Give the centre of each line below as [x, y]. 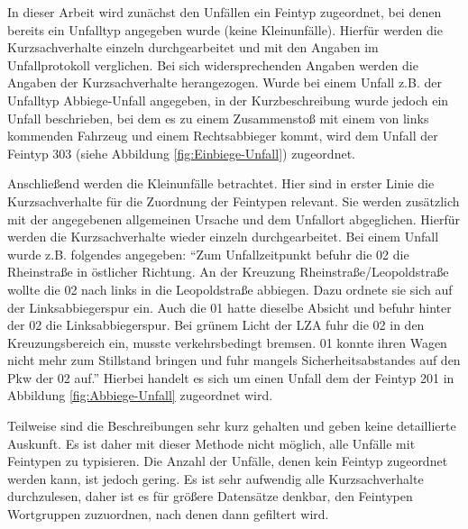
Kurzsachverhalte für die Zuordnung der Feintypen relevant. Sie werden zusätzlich [234, 201]
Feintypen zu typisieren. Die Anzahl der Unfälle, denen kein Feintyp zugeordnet [228, 461]
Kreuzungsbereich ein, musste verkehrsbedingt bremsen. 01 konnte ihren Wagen [227, 342]
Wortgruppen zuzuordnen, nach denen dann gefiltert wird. [168, 514]
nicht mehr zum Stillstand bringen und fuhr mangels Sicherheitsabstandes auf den [234, 360]
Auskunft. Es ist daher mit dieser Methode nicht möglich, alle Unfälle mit [211, 443]
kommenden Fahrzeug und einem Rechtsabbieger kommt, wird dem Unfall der [223, 136]
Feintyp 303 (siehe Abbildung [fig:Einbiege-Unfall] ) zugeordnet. [181, 153]
